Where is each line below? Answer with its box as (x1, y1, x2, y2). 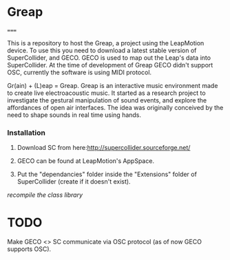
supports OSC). (7, 245, 52, 253)
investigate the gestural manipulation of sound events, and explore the (7, 96, 207, 104)
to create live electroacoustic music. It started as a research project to (7, 89, 206, 97)
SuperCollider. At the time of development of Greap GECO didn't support (7, 61, 213, 69)
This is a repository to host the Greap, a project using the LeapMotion (7, 39, 205, 47)
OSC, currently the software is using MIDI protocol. (7, 68, 152, 76)
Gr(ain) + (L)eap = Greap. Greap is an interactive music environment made (7, 81, 218, 89)
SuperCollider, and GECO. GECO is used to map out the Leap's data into (7, 53, 211, 62)
